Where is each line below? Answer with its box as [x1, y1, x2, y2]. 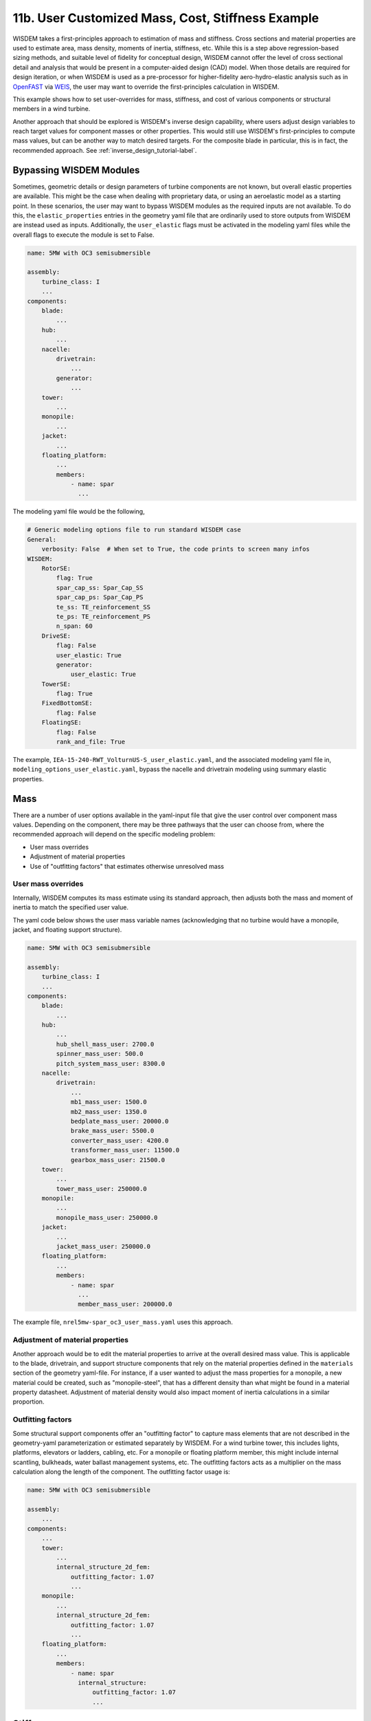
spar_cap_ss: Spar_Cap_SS [56, 584, 144, 591]
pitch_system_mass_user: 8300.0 [56, 1059, 165, 1067]
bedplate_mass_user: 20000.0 [70, 1117, 169, 1125]
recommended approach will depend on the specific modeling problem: [12, 830, 216, 838]
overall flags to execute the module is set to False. [12, 231, 155, 239]
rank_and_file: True [56, 738, 126, 746]
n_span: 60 [56, 622, 93, 630]
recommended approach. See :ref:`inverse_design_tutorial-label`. [12, 146, 197, 154]
